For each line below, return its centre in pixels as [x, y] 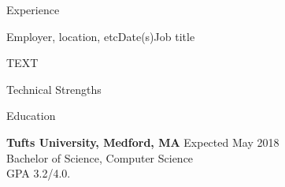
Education [31, 116]
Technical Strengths [54, 89]
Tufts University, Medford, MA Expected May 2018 [143, 142]
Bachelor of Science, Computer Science [100, 157]
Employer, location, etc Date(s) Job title [101, 36]
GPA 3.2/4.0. [39, 173]
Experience [33, 9]
